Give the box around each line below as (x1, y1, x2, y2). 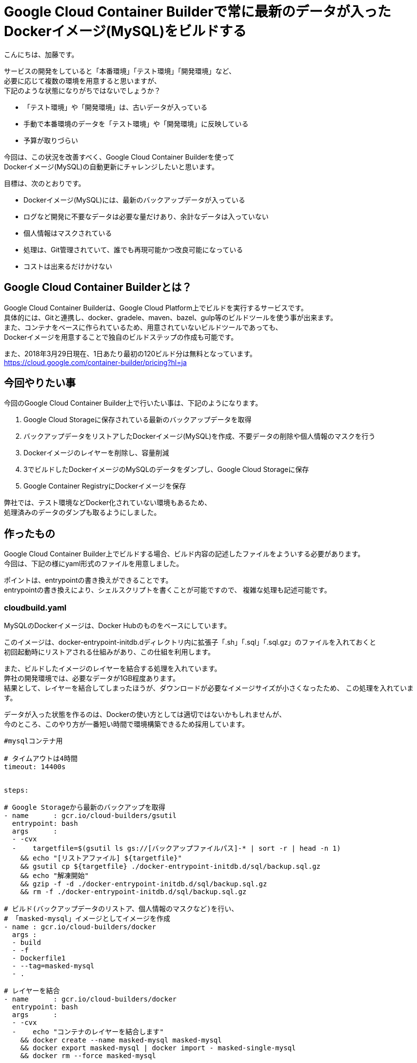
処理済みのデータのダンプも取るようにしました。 (4, 508, 161, 517)
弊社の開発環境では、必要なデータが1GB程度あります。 (4, 674, 179, 683)
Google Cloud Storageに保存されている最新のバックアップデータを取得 (23, 415, 252, 424)
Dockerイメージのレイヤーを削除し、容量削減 (23, 449, 169, 457)
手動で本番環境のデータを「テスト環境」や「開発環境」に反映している (23, 119, 249, 128)
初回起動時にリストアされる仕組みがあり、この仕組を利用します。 (4, 648, 215, 656)
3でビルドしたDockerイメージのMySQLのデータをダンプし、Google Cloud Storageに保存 (23, 465, 309, 474)
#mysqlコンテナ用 (4, 737, 63, 745)
